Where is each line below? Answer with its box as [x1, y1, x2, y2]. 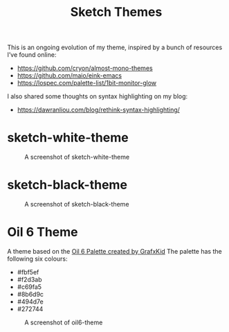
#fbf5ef [17, 268, 39, 276]
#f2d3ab [17, 275, 43, 283]
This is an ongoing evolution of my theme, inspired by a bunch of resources [7, 43, 223, 52]
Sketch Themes [70, 4, 163, 20]
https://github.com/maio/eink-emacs [17, 71, 122, 80]
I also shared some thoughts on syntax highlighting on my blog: [7, 92, 188, 101]
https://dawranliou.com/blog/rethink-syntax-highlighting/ [17, 105, 180, 114]
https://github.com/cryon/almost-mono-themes [17, 64, 154, 73]
